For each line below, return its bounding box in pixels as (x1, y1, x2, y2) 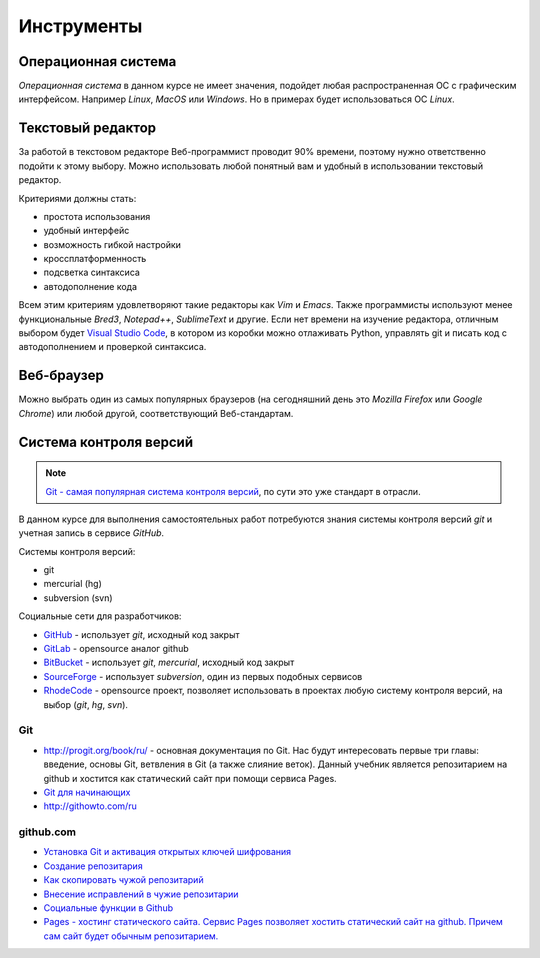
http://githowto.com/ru (43, 800, 137, 812)
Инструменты (18, 15, 143, 37)
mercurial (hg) (43, 578, 102, 590)
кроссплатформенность (43, 253, 147, 265)
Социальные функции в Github (43, 902, 174, 914)
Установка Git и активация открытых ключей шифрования (43, 846, 292, 858)
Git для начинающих (43, 786, 131, 798)
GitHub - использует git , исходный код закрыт (43, 628, 240, 640)
